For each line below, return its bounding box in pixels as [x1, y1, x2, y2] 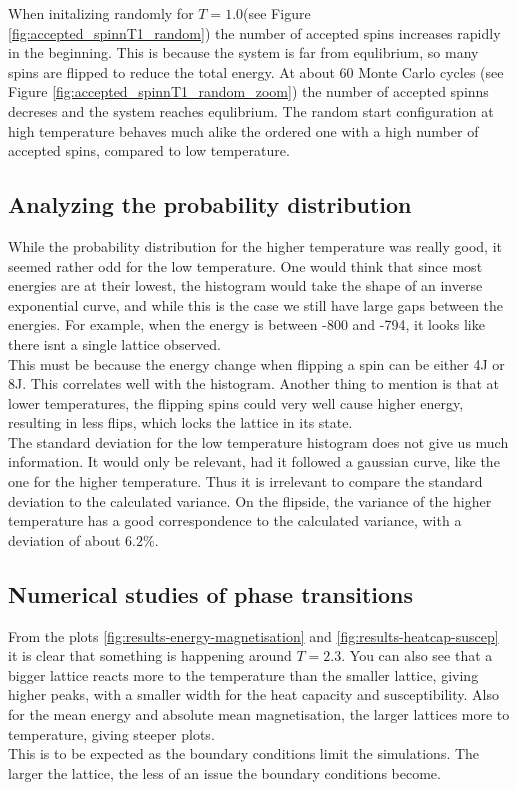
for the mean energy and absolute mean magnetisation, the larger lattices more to [8, 704, 510, 725]
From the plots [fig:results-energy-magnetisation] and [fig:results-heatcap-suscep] [8, 625, 499, 646]
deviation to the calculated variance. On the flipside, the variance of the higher [8, 490, 492, 511]
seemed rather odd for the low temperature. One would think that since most [8, 255, 483, 276]
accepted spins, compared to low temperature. [8, 140, 290, 161]
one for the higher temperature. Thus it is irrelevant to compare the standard [8, 471, 483, 492]
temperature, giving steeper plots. [8, 723, 215, 744]
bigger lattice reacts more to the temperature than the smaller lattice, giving [8, 664, 479, 685]
